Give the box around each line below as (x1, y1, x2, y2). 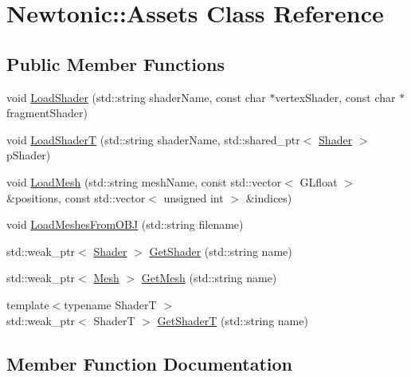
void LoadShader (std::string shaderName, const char (6, 88, 266, 105)
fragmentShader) (6, 104, 88, 121)
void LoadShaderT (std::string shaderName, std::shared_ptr (6, 131, 300, 147)
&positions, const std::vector (6, 189, 146, 206)
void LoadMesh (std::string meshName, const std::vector (6, 173, 282, 190)
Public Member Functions (6, 51, 225, 76)
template (6, 296, 49, 312)
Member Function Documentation (6, 351, 293, 375)
